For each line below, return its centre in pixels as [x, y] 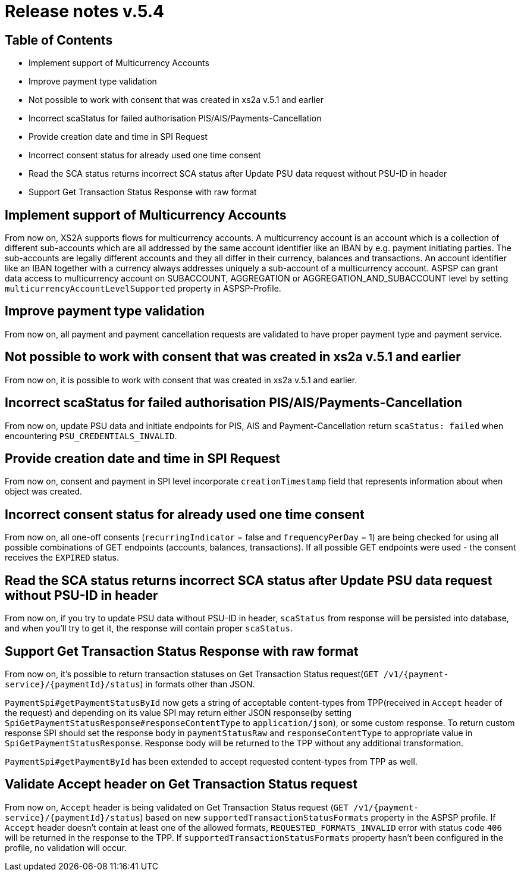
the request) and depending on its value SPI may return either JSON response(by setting [178, 712]
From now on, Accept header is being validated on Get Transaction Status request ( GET [177, 807]
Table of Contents [59, 40]
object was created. [44, 492]
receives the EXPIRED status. [62, 558]
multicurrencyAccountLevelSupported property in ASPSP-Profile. [143, 289]
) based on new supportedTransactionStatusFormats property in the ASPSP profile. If [318, 817]
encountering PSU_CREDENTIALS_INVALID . [91, 436]
